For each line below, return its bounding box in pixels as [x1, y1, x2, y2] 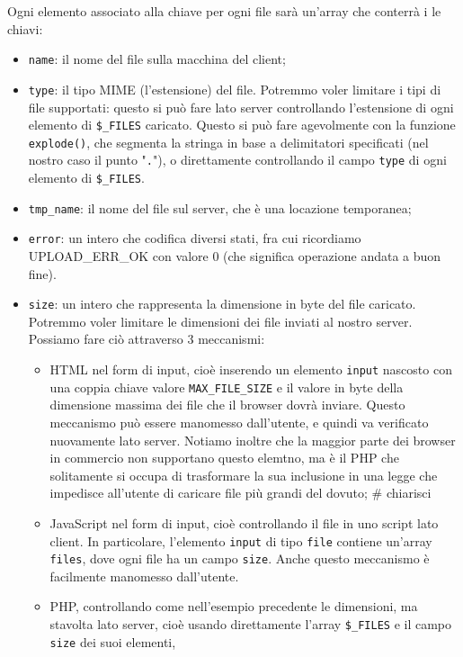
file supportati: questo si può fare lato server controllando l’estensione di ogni [28, 97, 454, 116]
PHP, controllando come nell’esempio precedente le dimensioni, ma [49, 597, 418, 616]
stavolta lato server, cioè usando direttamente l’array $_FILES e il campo [49, 615, 452, 634]
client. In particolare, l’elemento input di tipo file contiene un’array [49, 531, 432, 550]
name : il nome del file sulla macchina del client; [28, 49, 286, 68]
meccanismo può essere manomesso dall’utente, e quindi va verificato [49, 412, 429, 431]
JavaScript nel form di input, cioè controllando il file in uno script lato [49, 513, 439, 532]
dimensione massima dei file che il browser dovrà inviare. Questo [49, 395, 405, 414]
